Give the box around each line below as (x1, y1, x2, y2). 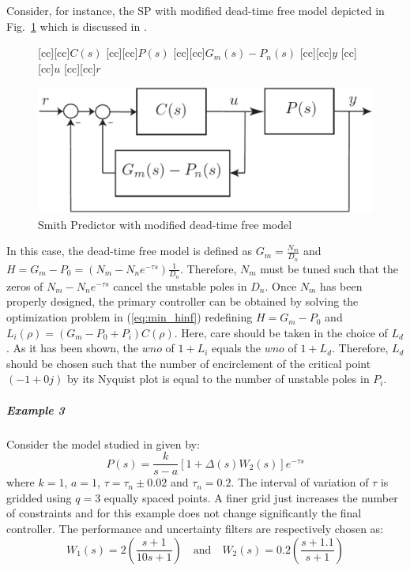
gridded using (6, 489, 72, 505)
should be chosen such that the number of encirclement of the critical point (6, 355, 371, 371)
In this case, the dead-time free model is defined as (6, 242, 253, 259)
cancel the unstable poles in (113, 277, 247, 294)
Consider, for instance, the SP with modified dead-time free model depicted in (6, 2, 385, 18)
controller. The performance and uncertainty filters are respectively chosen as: (6, 520, 383, 537)
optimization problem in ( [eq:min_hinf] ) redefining (6, 309, 253, 325)
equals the (212, 340, 261, 356)
